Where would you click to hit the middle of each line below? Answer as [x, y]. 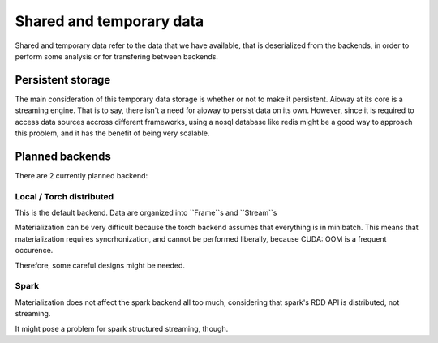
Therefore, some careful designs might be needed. [100, 265]
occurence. [34, 251]
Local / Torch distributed [64, 196]
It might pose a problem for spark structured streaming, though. [122, 328]
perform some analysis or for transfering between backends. [117, 56]
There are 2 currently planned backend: [82, 175]
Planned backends [63, 156]
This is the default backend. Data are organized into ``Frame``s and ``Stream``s [146, 213]
